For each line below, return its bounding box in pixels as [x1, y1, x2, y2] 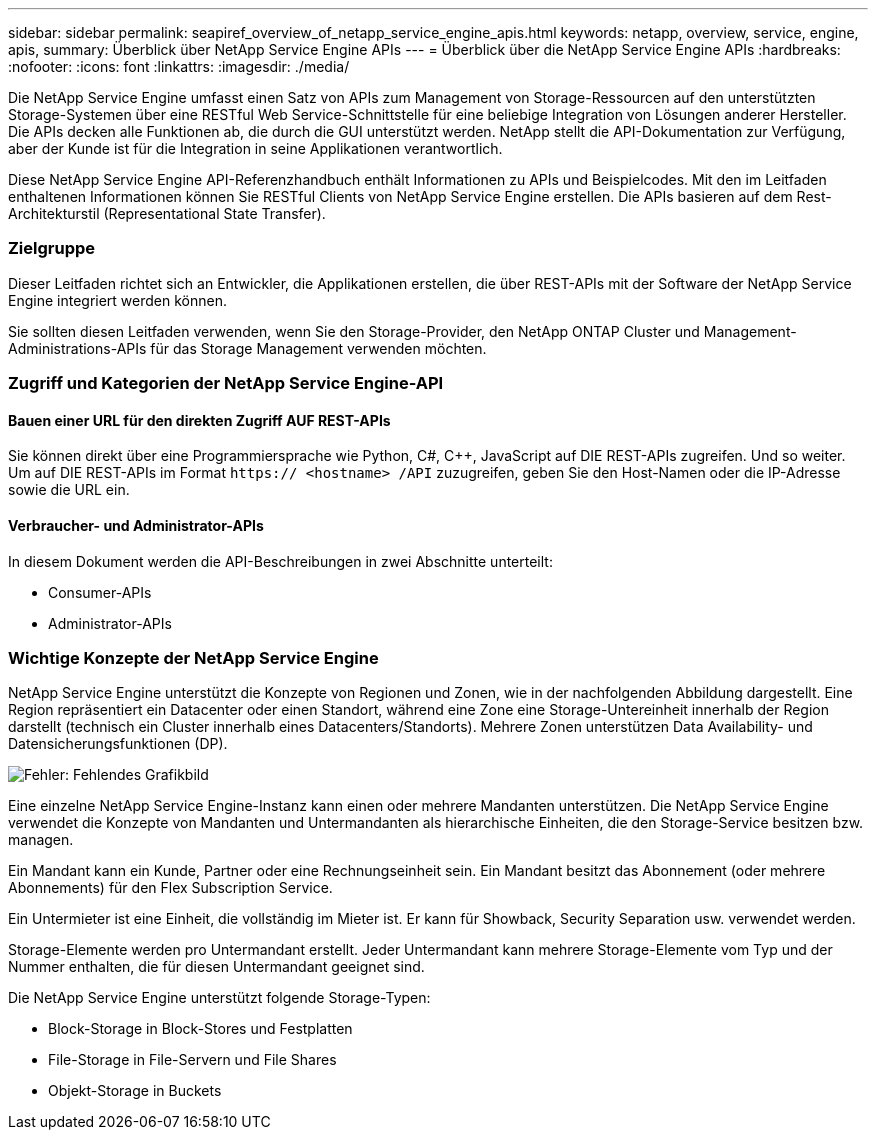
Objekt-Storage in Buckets [48, 1082, 222, 1100]
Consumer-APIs [48, 583, 152, 601]
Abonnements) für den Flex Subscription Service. [8, 879, 333, 897]
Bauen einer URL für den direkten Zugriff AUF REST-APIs [8, 411, 391, 429]
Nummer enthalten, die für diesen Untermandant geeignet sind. [8, 958, 425, 976]
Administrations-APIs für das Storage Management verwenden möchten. [8, 339, 487, 357]
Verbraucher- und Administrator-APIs [8, 516, 264, 534]
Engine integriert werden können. [8, 291, 227, 309]
